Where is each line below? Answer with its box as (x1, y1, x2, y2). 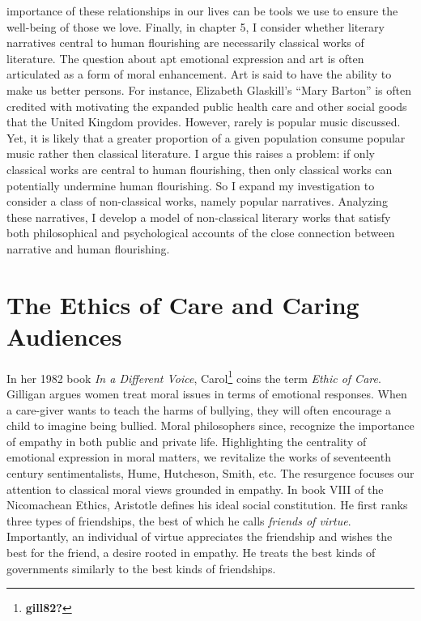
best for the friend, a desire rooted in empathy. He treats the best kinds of (6, 544, 376, 560)
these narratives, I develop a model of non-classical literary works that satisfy (6, 208, 391, 225)
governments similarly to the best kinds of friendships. (6, 559, 276, 576)
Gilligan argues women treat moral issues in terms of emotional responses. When (6, 385, 407, 402)
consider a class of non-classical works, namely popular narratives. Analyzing (6, 193, 388, 210)
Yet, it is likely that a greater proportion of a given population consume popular (6, 129, 406, 146)
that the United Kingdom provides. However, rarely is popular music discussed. (6, 113, 401, 130)
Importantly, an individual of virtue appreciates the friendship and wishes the (6, 528, 393, 545)
